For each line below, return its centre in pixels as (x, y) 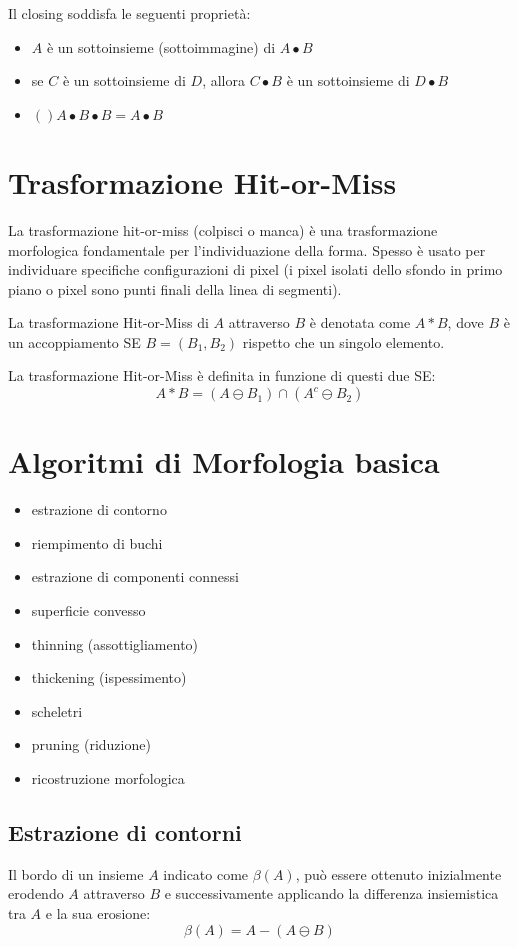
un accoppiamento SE (74, 341)
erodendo (36, 893)
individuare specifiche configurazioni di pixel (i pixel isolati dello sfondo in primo (255, 269)
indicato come (206, 873)
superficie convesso (88, 609)
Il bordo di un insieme (76, 873)
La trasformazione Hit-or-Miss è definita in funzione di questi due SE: (222, 375)
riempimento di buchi (97, 542)
